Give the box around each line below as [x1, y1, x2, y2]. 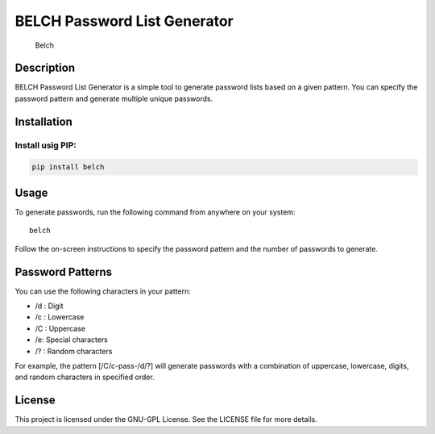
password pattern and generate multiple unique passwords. [14, 94, 213, 103]
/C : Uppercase [35, 323, 86, 333]
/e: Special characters [35, 335, 109, 344]
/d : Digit [35, 301, 64, 311]
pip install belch [31, 162, 105, 172]
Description [14, 61, 76, 75]
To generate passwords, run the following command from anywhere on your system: [14, 207, 296, 217]
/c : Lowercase [35, 312, 85, 322]
